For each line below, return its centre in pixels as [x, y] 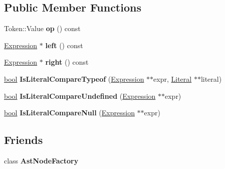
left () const [64, 45]
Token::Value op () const [42, 28]
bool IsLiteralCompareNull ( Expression [69, 113]
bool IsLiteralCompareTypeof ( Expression [74, 78]
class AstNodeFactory [41, 160]
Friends [24, 140]
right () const [67, 62]
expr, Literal [173, 78]
